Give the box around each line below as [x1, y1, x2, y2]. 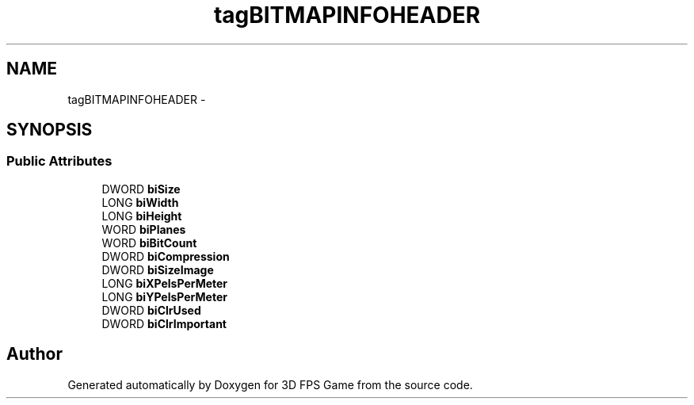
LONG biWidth [101, 195, 179, 209]
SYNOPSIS [6, 120, 93, 140]
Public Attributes [6, 153, 112, 170]
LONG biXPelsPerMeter [101, 276, 228, 290]
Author [6, 344, 63, 365]
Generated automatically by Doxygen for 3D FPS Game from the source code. [67, 377, 473, 392]
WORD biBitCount [101, 235, 197, 250]
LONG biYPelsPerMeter [101, 289, 227, 304]
